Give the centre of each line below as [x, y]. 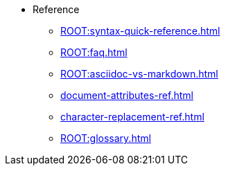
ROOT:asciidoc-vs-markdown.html [139, 74]
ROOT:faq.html [94, 52]
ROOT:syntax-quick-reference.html [140, 31]
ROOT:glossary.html [106, 138]
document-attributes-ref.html [127, 95]
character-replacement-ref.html [132, 117]
